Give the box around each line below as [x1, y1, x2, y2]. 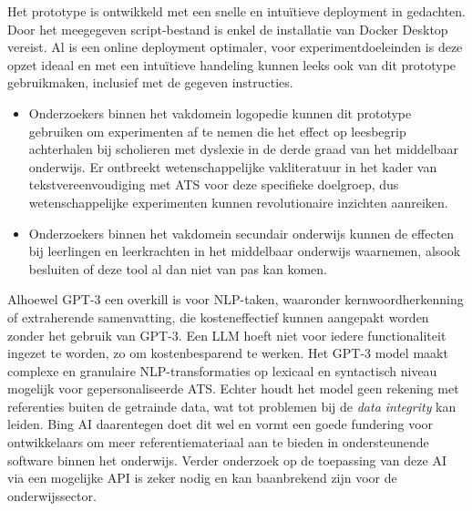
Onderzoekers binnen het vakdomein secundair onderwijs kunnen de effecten [28, 223, 455, 242]
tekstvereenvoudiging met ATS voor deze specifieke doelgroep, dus [28, 175, 399, 194]
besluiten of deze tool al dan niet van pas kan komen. [28, 259, 328, 278]
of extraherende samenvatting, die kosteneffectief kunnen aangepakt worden [7, 307, 429, 326]
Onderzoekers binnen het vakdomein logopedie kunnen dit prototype [28, 103, 412, 122]
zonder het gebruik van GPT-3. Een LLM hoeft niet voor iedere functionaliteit [7, 325, 446, 344]
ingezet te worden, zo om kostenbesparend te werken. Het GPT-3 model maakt [7, 343, 448, 363]
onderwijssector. [7, 485, 97, 505]
